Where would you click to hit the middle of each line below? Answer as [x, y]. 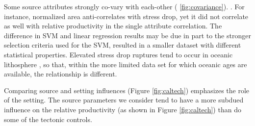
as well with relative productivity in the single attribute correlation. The [113, 26]
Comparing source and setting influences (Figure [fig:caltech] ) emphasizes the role [127, 90]
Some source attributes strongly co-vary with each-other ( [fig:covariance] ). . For [124, 6]
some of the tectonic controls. [48, 119]
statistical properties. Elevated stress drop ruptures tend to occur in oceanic [118, 54]
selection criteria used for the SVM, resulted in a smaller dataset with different [123, 45]
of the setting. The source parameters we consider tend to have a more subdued [124, 100]
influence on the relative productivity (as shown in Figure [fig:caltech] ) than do [123, 109]
